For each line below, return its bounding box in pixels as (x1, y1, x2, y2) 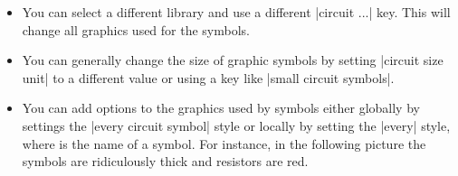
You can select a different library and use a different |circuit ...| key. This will (22, 3, 451, 21)
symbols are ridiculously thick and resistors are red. (22, 152, 309, 171)
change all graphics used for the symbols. (22, 20, 251, 39)
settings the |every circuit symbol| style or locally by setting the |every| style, (22, 116, 451, 134)
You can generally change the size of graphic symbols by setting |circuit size (22, 51, 444, 69)
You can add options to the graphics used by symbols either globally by (22, 98, 420, 117)
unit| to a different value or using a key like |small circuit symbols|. (22, 68, 395, 87)
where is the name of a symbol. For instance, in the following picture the (22, 134, 426, 153)
